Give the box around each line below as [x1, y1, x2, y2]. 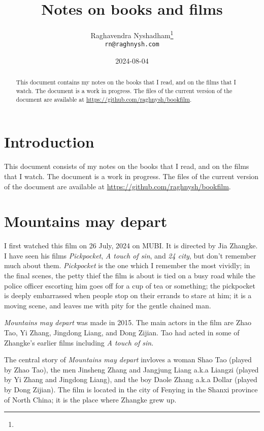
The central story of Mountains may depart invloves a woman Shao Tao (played [4, 354, 252, 365]
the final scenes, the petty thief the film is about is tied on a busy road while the [4, 270, 256, 281]
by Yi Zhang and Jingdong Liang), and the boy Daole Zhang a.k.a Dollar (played [4, 374, 257, 385]
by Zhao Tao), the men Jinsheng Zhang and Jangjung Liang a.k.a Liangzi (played [4, 364, 259, 375]
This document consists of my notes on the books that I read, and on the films [4, 161, 249, 171]
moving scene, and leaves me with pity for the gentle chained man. [4, 300, 211, 310]
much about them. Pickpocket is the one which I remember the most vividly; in [4, 260, 250, 271]
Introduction [4, 131, 94, 152]
